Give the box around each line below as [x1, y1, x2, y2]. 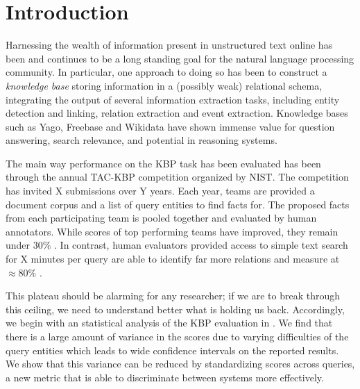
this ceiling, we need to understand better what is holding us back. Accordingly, [6, 301, 345, 316]
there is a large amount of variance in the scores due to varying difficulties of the [6, 329, 349, 343]
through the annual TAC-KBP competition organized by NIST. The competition [6, 169, 349, 184]
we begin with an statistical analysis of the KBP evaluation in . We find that [6, 315, 333, 330]
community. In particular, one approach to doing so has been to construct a [6, 65, 327, 79]
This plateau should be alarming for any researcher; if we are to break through [6, 288, 341, 303]
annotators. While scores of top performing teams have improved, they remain [6, 224, 338, 238]
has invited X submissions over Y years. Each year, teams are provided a [6, 183, 315, 198]
